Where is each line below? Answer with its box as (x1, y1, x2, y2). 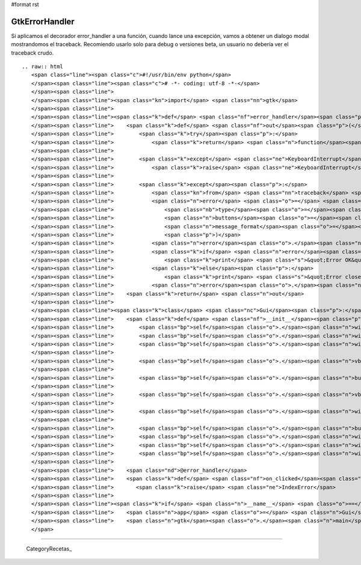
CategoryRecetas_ (26, 545, 72, 552)
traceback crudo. (11, 49, 54, 56)
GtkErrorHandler (11, 16, 75, 26)
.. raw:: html (22, 63, 63, 70)
